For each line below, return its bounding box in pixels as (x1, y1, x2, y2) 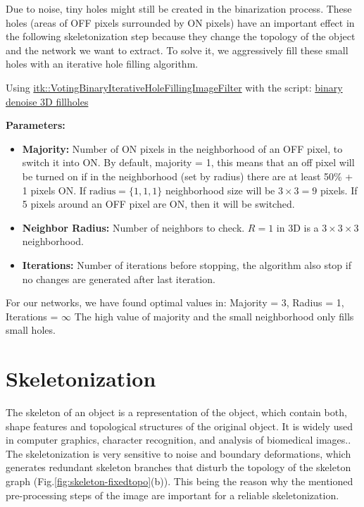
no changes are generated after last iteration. (22, 271, 215, 286)
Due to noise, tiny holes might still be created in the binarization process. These (6, 1, 352, 15)
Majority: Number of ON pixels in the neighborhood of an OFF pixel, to (22, 141, 343, 156)
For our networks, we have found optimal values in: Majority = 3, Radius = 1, (6, 295, 344, 310)
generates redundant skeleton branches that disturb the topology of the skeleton (6, 460, 351, 475)
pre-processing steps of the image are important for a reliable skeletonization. (6, 487, 339, 502)
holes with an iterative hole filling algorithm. (6, 56, 199, 71)
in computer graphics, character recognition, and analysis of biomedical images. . (6, 432, 351, 447)
